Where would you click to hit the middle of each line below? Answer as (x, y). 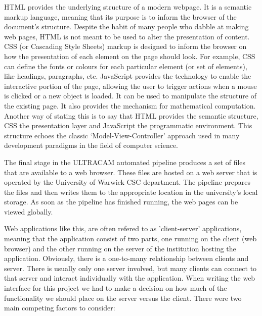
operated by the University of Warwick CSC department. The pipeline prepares (127, 182)
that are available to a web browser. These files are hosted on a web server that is (131, 172)
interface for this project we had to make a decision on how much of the (116, 288)
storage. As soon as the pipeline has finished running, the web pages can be (121, 202)
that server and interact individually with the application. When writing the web (130, 278)
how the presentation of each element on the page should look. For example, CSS (130, 56)
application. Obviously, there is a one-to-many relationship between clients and (126, 258)
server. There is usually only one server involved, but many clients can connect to (130, 268)
